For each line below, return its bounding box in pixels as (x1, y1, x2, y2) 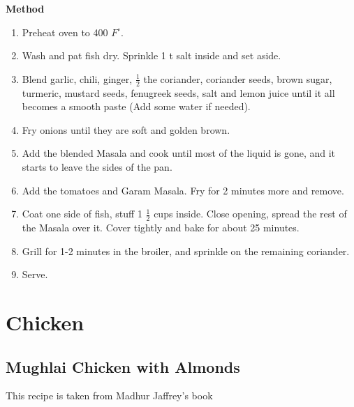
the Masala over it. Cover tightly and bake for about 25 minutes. (22, 220, 300, 234)
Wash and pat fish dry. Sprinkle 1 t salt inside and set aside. (22, 48, 281, 63)
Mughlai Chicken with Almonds (6, 355, 240, 377)
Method (6, 1, 45, 15)
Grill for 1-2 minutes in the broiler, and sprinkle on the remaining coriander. (22, 243, 350, 258)
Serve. (22, 267, 48, 282)
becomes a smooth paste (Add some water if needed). (22, 99, 251, 114)
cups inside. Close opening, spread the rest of (154, 206, 347, 221)
